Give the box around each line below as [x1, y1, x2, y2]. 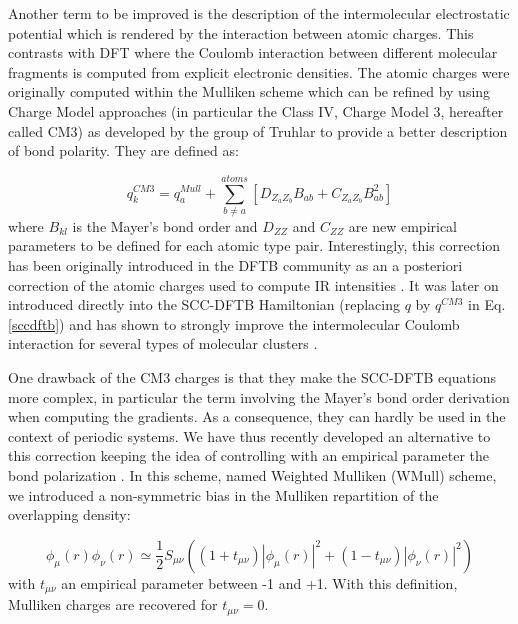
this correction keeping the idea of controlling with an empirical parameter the [8, 445, 489, 466]
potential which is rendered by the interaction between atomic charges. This [8, 22, 474, 43]
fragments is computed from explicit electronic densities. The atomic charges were [8, 61, 510, 82]
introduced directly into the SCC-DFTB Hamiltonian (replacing [8, 294, 400, 315]
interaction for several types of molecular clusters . [8, 333, 318, 354]
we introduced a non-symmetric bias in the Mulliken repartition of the [8, 484, 439, 505]
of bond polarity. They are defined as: [8, 140, 239, 161]
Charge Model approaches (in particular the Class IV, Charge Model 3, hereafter [8, 100, 504, 121]
